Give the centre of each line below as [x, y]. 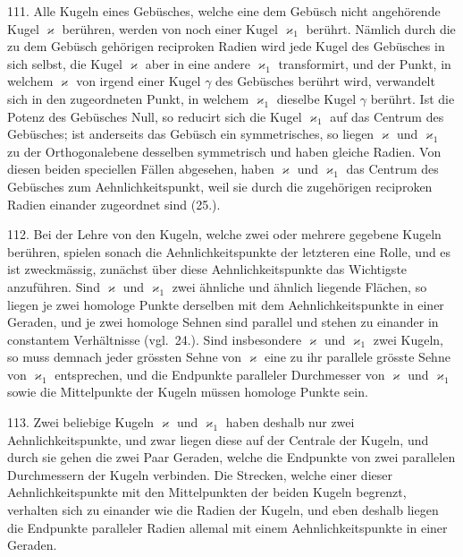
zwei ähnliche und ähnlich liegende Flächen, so [299, 286]
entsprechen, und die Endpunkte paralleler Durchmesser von [220, 374]
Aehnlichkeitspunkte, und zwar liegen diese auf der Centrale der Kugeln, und [218, 439]
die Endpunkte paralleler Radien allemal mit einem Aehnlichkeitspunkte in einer [227, 527]
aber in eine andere [198, 63]
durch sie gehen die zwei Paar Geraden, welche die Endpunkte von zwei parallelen [231, 457]
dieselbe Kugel [316, 98]
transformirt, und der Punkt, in [365, 63]
